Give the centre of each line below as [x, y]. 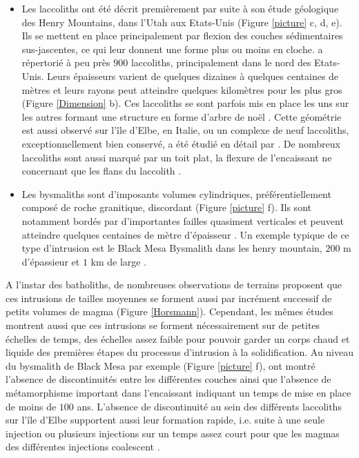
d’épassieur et [51, 261]
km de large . [119, 261]
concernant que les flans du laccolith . [101, 171]
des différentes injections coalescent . [83, 447]
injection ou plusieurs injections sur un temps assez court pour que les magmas [173, 433]
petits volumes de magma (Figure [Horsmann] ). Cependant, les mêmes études [169, 311]
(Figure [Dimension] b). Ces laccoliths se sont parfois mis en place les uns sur [185, 103]
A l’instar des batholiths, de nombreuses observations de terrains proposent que [174, 285]
